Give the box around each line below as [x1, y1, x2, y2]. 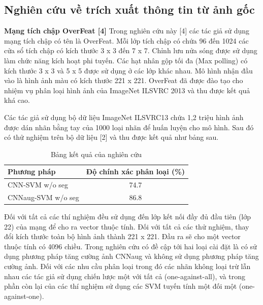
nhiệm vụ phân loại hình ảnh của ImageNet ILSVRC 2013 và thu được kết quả [4, 85, 250, 95]
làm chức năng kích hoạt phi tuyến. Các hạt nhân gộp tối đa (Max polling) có [4, 55, 248, 65]
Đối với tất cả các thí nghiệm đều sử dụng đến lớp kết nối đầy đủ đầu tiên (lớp [4, 211, 251, 222]
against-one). [4, 290, 44, 301]
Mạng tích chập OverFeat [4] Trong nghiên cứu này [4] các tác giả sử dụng [4, 25, 250, 36]
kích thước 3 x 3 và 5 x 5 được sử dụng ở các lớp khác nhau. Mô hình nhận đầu [4, 65, 253, 75]
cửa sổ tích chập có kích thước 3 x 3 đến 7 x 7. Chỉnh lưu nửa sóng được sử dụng [4, 45, 257, 56]
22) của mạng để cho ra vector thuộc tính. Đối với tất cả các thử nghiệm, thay [4, 221, 249, 232]
